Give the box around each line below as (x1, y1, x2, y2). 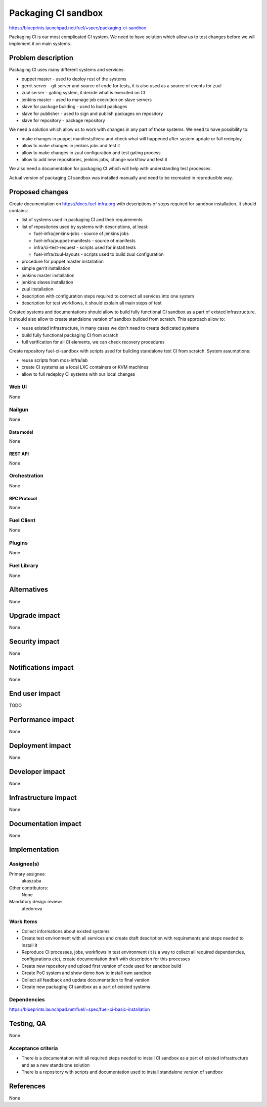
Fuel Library (9, 562, 39, 569)
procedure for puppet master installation (21, 258, 104, 264)
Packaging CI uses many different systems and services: (9, 67, 125, 73)
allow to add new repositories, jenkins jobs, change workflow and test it (21, 156, 168, 162)
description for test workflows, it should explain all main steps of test (21, 300, 162, 306)
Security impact (9, 638, 60, 646)
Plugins (9, 539, 28, 546)
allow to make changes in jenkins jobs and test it (21, 143, 120, 149)
